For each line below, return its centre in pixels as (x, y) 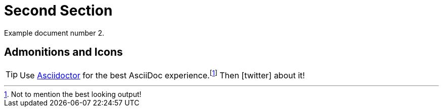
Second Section (58, 11)
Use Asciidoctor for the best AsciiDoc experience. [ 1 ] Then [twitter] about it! (162, 74)
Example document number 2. (54, 33)
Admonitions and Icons (63, 52)
